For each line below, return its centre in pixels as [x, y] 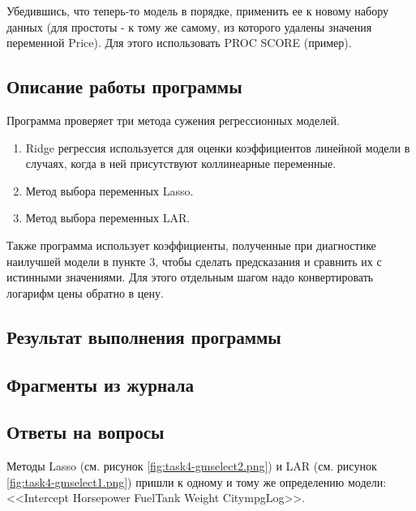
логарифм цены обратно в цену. [85, 292]
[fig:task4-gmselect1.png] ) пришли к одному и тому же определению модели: [197, 481]
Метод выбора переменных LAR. [108, 218]
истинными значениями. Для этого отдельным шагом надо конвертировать [190, 277]
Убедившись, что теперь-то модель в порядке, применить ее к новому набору [198, 11]
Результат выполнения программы [144, 336]
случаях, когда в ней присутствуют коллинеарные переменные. [181, 163]
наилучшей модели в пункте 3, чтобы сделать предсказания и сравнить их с [194, 261]
